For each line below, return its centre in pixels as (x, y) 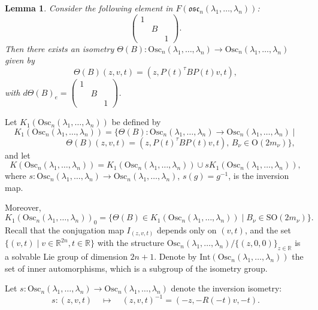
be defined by (136, 122)
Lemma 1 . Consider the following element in (89, 8)
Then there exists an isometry (60, 48)
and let (18, 155)
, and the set (268, 230)
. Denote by (175, 256)
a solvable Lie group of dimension (66, 256)
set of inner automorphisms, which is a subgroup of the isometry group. (136, 268)
